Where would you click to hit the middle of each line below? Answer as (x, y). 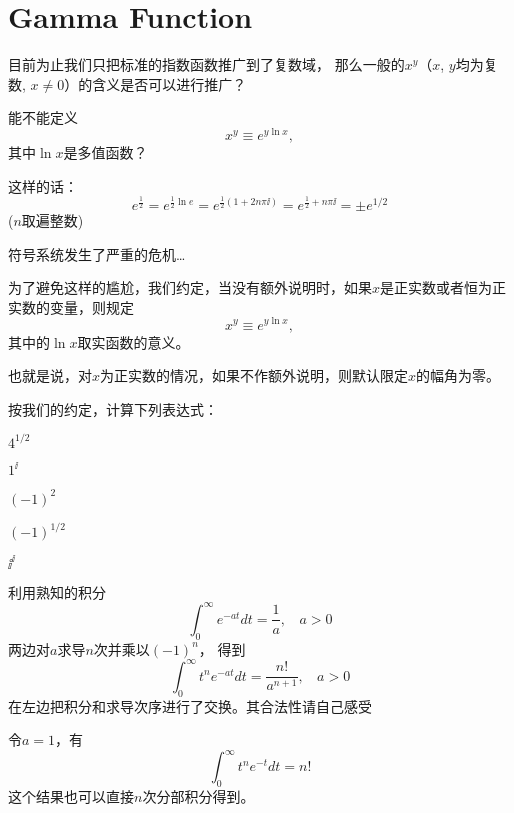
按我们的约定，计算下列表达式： (113, 408)
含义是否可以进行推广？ (169, 83)
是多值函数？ (105, 151)
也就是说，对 (50, 375)
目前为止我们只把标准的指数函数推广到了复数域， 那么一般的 (206, 64)
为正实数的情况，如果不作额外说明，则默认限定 (254, 375)
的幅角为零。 (458, 375)
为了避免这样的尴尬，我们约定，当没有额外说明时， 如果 (190, 287)
